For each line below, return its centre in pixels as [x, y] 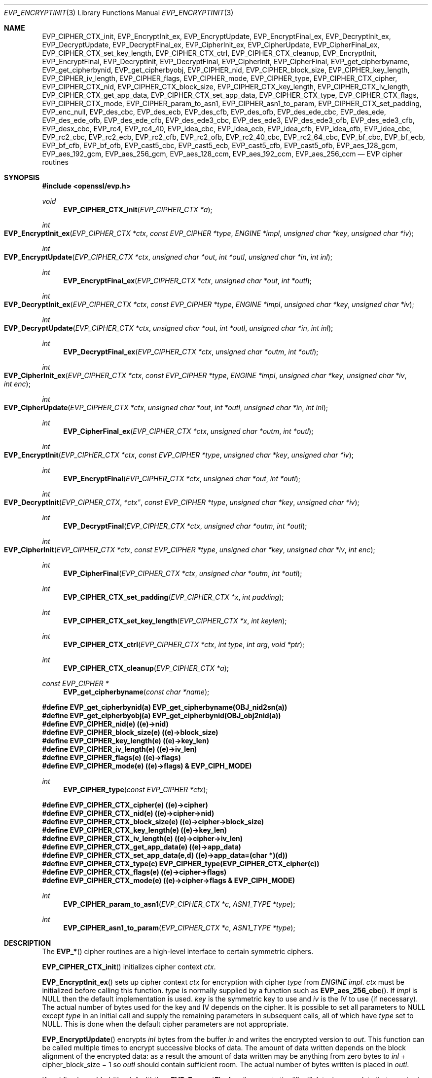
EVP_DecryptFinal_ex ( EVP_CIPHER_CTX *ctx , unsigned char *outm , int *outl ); [191, 352]
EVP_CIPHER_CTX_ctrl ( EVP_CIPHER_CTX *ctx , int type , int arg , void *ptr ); [184, 644]
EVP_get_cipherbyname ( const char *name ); [136, 692]
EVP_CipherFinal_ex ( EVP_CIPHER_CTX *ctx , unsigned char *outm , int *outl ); [188, 431]
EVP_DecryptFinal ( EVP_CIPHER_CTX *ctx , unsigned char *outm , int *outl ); [185, 526]
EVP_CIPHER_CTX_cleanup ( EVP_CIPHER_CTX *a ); [146, 668]
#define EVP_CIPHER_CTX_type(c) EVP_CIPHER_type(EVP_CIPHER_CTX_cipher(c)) [181, 864]
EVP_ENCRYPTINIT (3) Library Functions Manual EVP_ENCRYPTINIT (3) [119, 13]
